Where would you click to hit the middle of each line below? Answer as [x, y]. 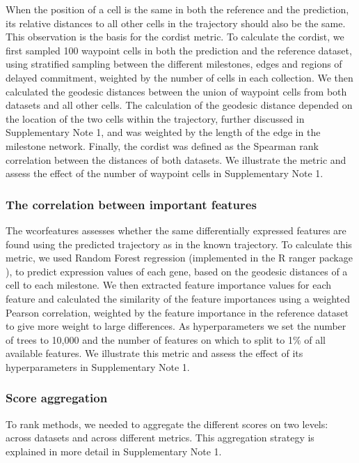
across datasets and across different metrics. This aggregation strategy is [160, 438]
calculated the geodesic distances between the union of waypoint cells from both [176, 91]
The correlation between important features [131, 204]
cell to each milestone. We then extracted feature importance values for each [169, 285]
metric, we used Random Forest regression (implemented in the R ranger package [179, 258]
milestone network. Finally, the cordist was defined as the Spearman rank [162, 145]
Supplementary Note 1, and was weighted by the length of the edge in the [163, 132]
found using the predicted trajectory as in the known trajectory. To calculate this [179, 244]
